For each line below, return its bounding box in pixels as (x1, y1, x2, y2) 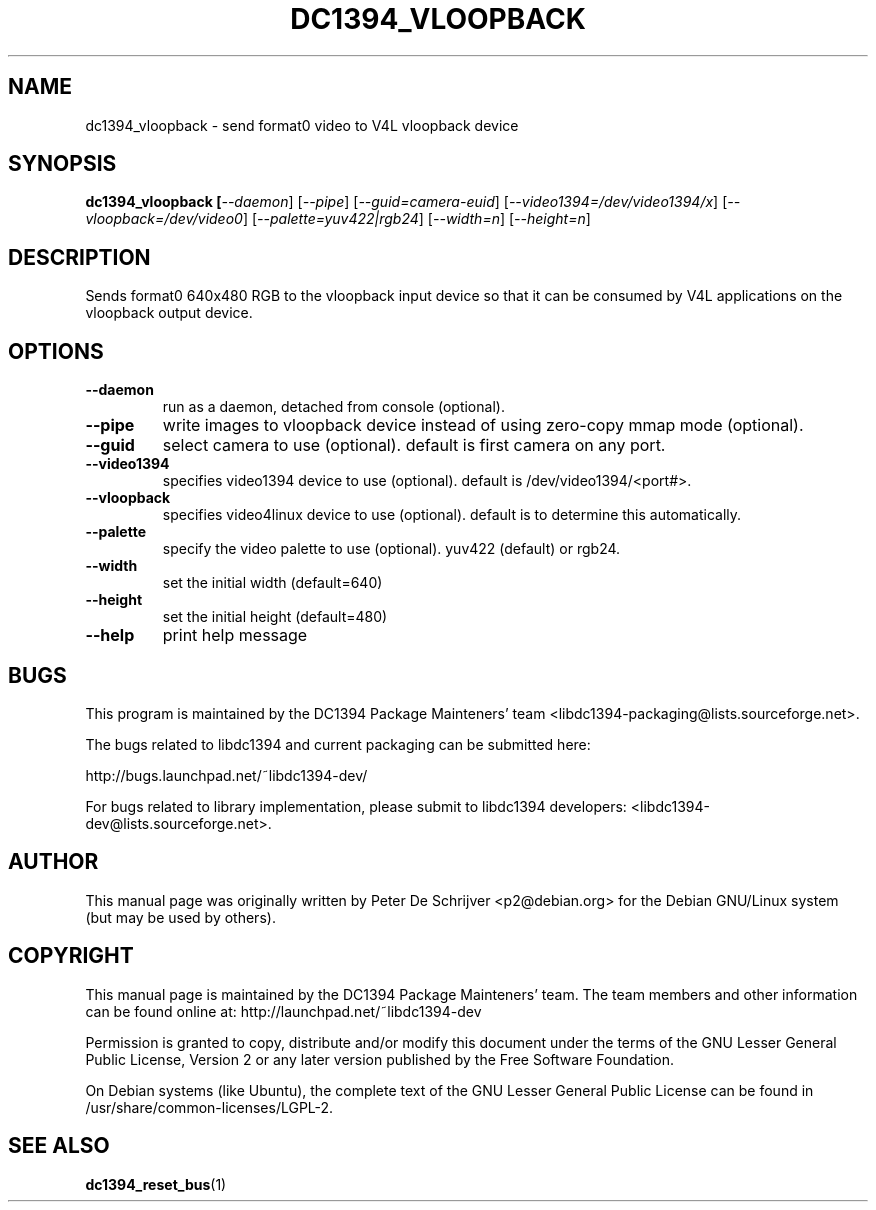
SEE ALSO (8, 1133, 110, 1159)
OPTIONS (8, 338, 104, 364)
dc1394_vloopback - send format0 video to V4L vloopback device (85, 116, 519, 134)
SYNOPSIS (8, 151, 117, 177)
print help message (162, 625, 308, 646)
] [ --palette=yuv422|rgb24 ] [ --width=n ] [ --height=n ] (242, 210, 591, 228)
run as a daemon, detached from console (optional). (162, 398, 505, 416)
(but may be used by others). (85, 908, 276, 926)
